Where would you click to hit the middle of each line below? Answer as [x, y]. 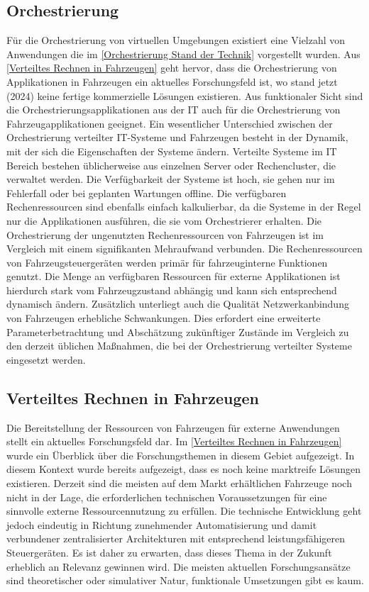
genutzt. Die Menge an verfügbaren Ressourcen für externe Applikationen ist [174, 276]
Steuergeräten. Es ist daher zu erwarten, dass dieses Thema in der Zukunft [169, 552]
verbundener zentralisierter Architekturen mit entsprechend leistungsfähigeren [176, 538]
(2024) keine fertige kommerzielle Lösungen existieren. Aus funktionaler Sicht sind [185, 95]
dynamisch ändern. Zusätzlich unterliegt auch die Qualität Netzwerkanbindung [178, 304]
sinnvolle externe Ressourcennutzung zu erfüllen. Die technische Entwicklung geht [184, 511]
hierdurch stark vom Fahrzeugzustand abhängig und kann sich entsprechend [172, 290]
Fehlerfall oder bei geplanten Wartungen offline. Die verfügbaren [147, 192]
